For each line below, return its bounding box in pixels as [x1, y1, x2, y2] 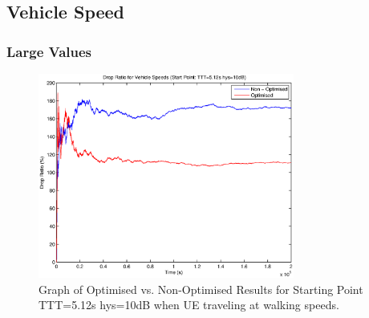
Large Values [6, 41, 92, 61]
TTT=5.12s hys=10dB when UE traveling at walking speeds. [39, 296, 339, 313]
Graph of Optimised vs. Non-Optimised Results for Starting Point [39, 280, 363, 297]
